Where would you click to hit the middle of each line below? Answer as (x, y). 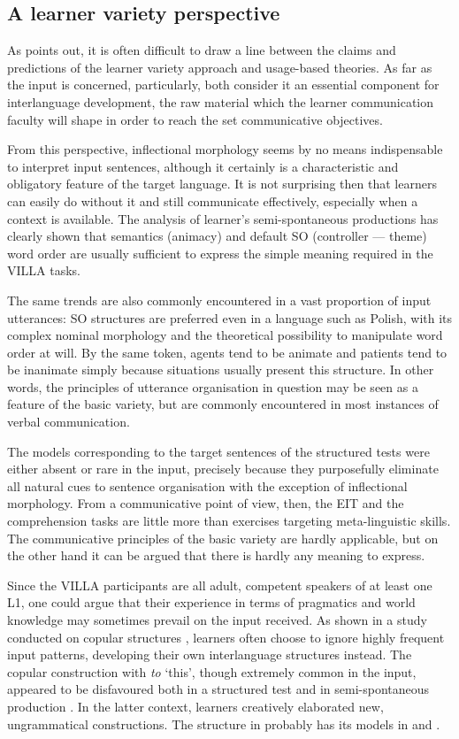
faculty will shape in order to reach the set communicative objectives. (195, 119)
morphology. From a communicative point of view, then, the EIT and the (206, 503)
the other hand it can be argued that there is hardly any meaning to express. (216, 555)
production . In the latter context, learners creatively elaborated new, (195, 706)
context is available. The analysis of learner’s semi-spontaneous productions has (223, 218)
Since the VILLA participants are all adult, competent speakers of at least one (220, 585)
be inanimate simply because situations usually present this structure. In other (221, 369)
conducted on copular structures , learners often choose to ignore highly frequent (226, 637)
